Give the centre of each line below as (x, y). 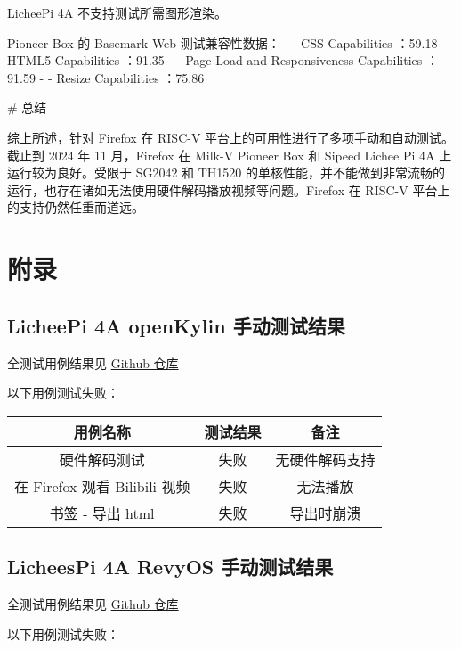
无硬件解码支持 (325, 459)
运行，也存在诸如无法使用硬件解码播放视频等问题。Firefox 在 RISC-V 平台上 (229, 189)
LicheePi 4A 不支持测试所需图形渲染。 (117, 12)
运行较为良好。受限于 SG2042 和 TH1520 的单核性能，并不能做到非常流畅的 (226, 173)
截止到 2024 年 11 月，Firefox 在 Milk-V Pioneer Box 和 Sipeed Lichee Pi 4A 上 (230, 155)
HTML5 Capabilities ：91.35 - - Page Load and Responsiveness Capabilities (215, 60)
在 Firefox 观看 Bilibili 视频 (102, 486)
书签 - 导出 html (102, 513)
